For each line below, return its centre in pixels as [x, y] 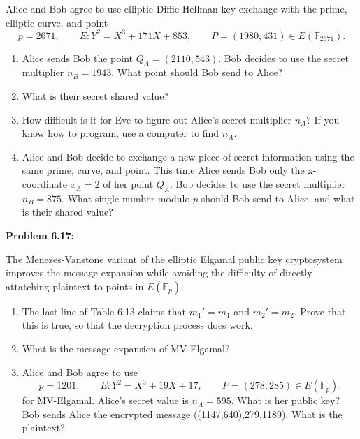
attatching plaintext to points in [75, 286]
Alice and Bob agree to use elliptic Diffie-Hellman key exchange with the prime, [177, 8]
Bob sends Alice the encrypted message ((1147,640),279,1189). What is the [182, 414]
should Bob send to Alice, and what [278, 198]
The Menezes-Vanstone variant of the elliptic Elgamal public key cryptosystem [174, 259]
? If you [323, 119]
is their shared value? [67, 212]
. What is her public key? [286, 400]
